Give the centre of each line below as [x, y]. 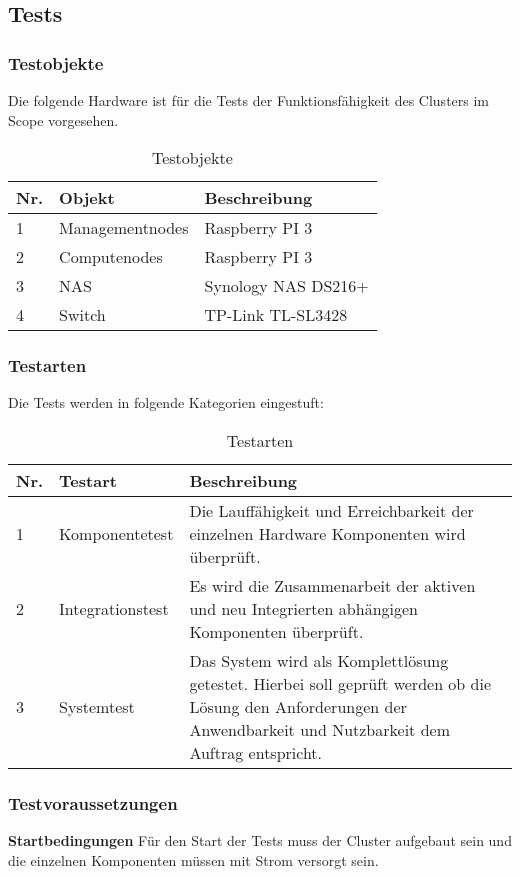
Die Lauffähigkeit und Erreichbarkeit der [331, 510]
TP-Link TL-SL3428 [276, 315]
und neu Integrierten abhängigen [303, 608]
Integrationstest [114, 608]
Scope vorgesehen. [63, 119]
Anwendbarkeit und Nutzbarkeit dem [319, 729]
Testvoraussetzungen [93, 802]
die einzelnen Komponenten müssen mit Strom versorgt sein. [193, 859]
